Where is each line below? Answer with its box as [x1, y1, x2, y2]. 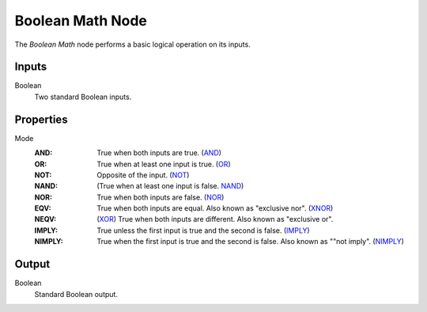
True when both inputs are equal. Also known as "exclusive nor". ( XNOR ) [96, 204, 334, 213]
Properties [14, 112, 68, 126]
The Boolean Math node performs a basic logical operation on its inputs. [14, 40, 251, 49]
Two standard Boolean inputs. [34, 92, 132, 101]
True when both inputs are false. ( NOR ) [96, 192, 225, 202]
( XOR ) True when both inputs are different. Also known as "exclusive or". [96, 215, 334, 224]
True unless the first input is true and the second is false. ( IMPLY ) [96, 226, 310, 235]
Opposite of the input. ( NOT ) [96, 170, 190, 180]
